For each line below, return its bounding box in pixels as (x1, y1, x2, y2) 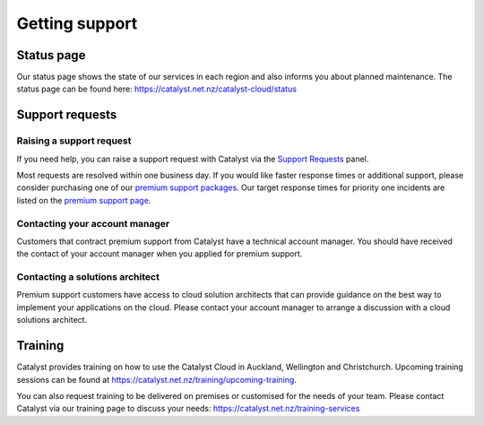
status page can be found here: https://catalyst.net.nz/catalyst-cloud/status (16, 83, 298, 94)
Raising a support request (16, 134, 132, 147)
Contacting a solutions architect (16, 271, 160, 283)
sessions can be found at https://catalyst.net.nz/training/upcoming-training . (16, 374, 298, 385)
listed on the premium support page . (16, 195, 151, 205)
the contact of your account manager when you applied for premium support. (16, 248, 303, 259)
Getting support (16, 13, 138, 33)
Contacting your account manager (16, 217, 170, 230)
